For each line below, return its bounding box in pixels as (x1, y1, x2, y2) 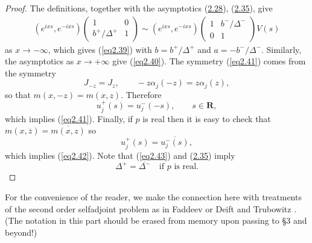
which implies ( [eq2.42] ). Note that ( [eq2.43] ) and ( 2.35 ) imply (5, 149, 235, 161)
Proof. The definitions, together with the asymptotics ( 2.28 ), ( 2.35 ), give (5, 2, 273, 14)
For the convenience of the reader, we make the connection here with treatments (5, 190, 302, 203)
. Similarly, (261, 43, 302, 55)
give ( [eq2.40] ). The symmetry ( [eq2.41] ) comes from (112, 55, 306, 67)
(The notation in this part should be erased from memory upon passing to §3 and (5, 214, 307, 227)
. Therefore (121, 88, 162, 100)
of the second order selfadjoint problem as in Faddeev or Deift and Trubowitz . (5, 202, 297, 215)
